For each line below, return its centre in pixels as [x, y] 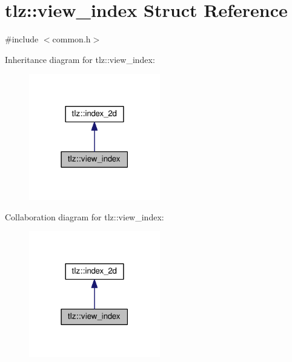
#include [22, 39]
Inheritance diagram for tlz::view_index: [80, 59]
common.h [71, 39]
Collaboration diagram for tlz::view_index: [85, 216]
